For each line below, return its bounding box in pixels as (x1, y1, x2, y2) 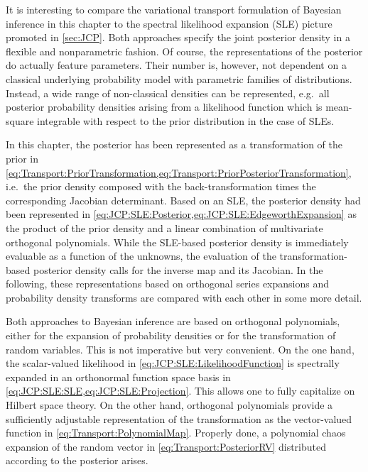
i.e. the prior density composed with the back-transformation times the (6, 179, 316, 194)
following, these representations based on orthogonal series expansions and (6, 276, 329, 291)
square (6, 113, 34, 128)
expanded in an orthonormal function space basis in (6, 369, 231, 384)
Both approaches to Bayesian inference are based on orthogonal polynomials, (6, 314, 340, 329)
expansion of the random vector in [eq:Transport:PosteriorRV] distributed (6, 439, 327, 454)
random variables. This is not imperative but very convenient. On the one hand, (6, 341, 355, 356)
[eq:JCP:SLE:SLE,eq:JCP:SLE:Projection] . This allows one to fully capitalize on (6, 383, 355, 398)
